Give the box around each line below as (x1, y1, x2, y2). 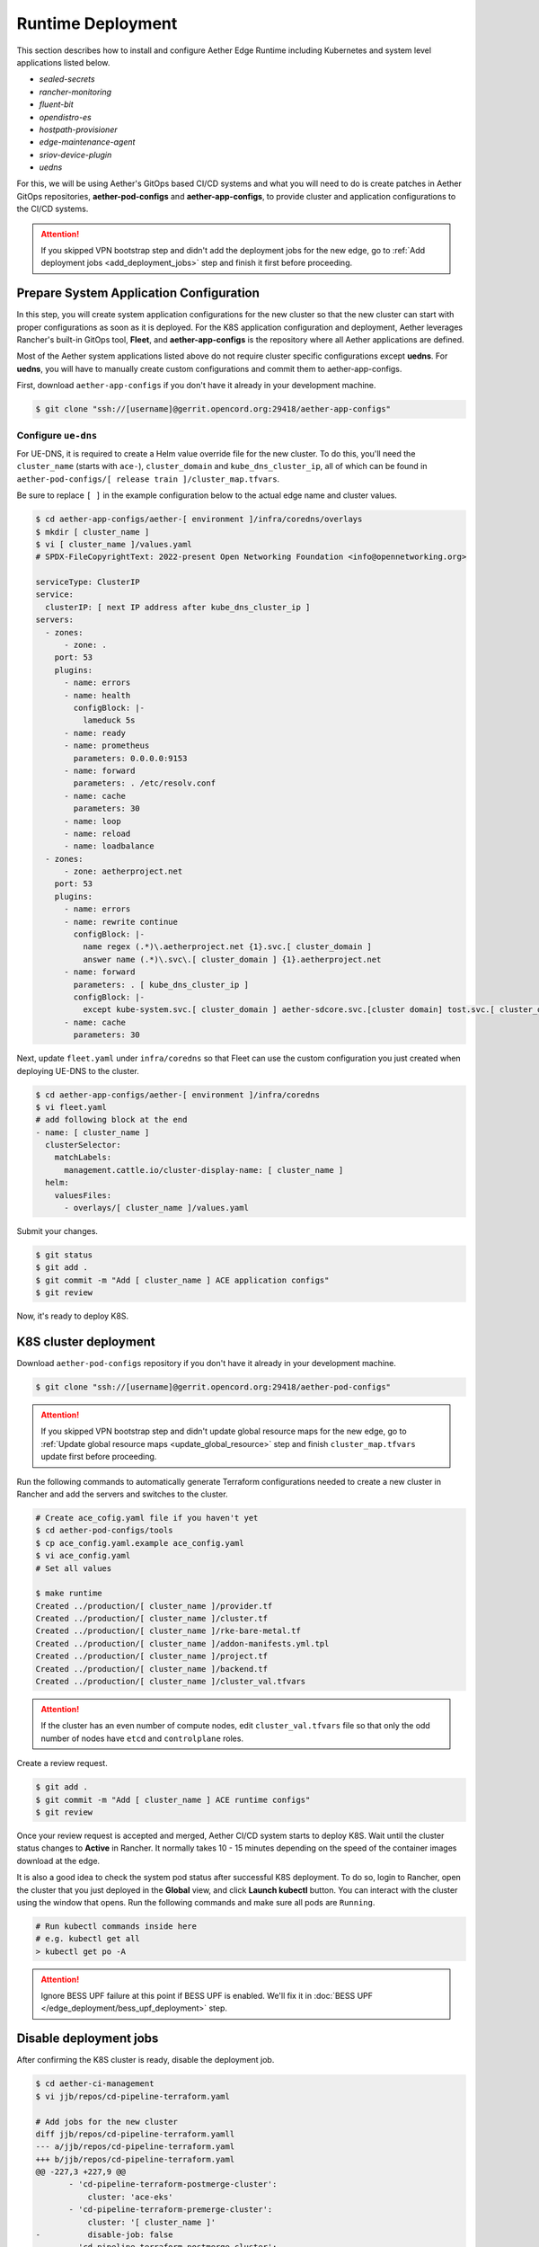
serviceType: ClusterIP (35, 577, 141, 588)
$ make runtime (35, 1588, 102, 1599)
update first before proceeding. (40, 1452, 157, 1462)
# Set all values (35, 1563, 112, 1573)
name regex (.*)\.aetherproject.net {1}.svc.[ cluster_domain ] (82, 942, 373, 952)
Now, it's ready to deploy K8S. (16, 1310, 129, 1321)
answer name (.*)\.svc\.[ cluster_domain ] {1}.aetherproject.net (82, 954, 382, 964)
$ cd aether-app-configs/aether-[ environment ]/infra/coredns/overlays (35, 514, 363, 525)
